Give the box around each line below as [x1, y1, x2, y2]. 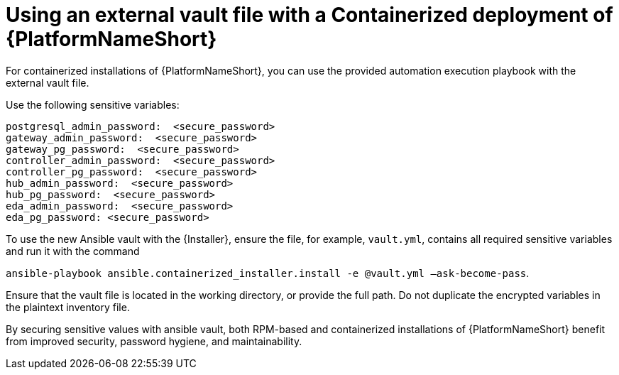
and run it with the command [6, 244, 140, 257]
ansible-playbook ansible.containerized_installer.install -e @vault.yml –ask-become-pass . [6, 266, 530, 279]
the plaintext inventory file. [6, 300, 130, 313]
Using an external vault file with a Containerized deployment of [6, 3, 613, 27]
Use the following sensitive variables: [6, 98, 180, 111]
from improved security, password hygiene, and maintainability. [6, 335, 302, 347]
